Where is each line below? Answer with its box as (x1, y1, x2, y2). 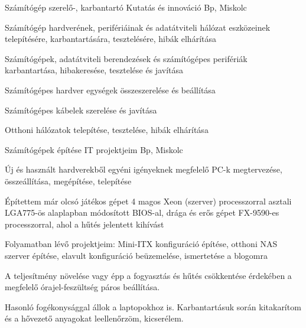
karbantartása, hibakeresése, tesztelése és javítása (5, 64, 183, 76)
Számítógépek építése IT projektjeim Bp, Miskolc (5, 143, 183, 155)
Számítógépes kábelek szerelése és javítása (5, 103, 157, 116)
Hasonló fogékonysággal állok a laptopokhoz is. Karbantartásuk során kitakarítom (5, 300, 301, 313)
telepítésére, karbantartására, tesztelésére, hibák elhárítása (5, 33, 216, 45)
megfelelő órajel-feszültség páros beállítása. (5, 281, 160, 293)
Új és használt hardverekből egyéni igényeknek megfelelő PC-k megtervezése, (5, 163, 282, 176)
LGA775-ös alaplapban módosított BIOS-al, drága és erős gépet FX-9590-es (5, 206, 279, 219)
